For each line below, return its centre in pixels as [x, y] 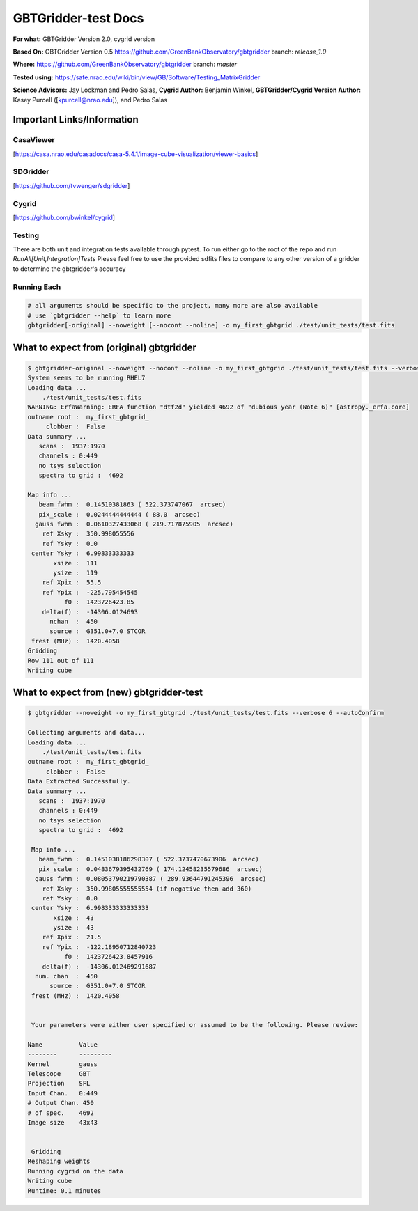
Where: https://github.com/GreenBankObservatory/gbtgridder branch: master [125, 64]
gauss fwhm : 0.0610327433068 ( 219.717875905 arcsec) [134, 524]
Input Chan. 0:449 [62, 1093]
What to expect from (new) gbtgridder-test [108, 693]
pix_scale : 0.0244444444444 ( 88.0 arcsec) [119, 514]
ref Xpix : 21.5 [72, 937]
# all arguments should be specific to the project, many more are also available [173, 306]
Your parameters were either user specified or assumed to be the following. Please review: [195, 1025]
